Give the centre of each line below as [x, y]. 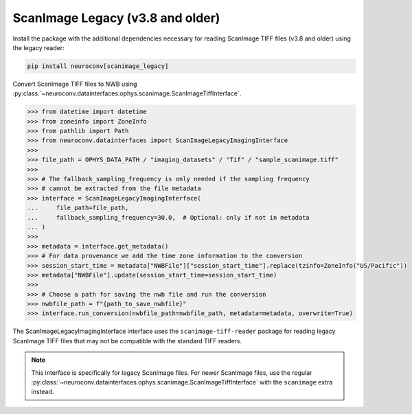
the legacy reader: [38, 47]
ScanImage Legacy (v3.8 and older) [116, 18]
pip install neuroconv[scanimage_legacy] [98, 66]
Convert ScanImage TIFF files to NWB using [75, 84]
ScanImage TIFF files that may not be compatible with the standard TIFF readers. [127, 341]
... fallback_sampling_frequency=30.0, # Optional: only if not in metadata [169, 217]
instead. [43, 392]
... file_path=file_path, [78, 208]
